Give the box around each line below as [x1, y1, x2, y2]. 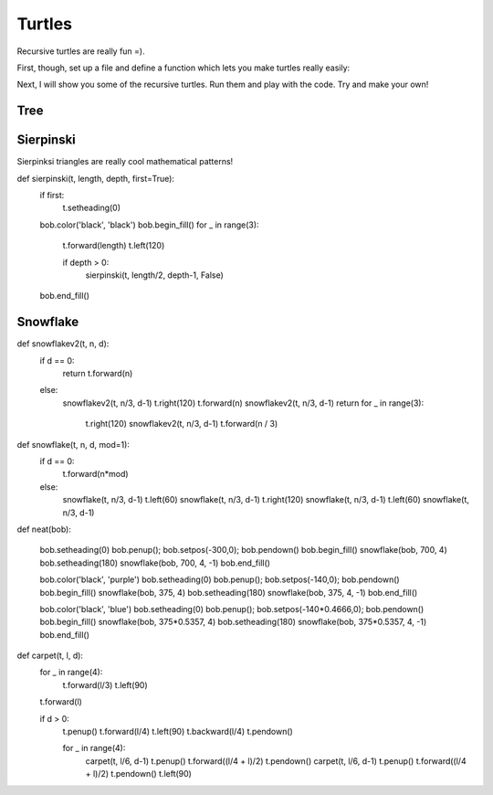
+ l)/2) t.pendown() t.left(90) [85, 768, 192, 779]
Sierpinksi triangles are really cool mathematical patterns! [16, 156, 234, 167]
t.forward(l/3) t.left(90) [62, 679, 148, 690]
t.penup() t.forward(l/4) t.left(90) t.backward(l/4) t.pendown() [62, 726, 294, 737]
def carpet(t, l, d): [16, 650, 84, 662]
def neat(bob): [16, 524, 72, 535]
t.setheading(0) [62, 202, 121, 214]
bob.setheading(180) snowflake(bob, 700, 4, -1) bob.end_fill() [39, 557, 271, 568]
